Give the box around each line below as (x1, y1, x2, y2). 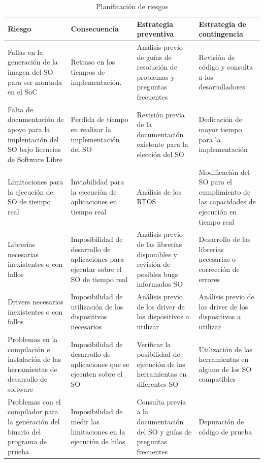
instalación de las (8, 354, 61, 364)
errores (199, 273, 220, 284)
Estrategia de (199, 18, 246, 29)
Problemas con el (8, 396, 61, 407)
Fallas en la (8, 46, 43, 57)
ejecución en (199, 206, 237, 217)
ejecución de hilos (71, 436, 125, 447)
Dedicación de (199, 114, 242, 125)
